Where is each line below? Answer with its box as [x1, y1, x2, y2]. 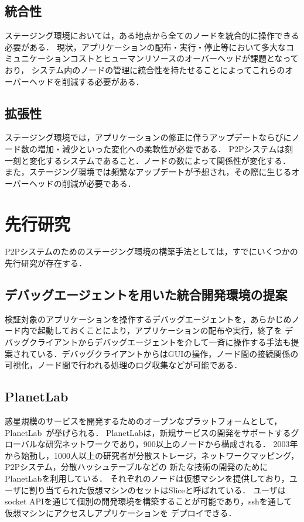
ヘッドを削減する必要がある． [29, 75, 144, 87]
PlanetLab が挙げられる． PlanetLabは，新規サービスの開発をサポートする [5, 426, 291, 438]
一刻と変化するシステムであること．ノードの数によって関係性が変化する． [5, 154, 291, 166]
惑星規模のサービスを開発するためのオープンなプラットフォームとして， [5, 415, 282, 427]
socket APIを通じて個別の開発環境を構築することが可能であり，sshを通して [5, 495, 292, 507]
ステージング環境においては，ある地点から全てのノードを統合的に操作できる [5, 29, 299, 42]
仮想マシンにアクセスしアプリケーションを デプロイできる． [5, 506, 237, 518]
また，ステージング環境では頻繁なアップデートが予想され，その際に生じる [5, 166, 292, 178]
